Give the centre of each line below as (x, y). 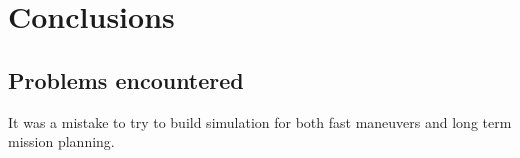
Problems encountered (126, 79)
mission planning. (61, 141)
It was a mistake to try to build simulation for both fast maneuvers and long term (260, 121)
